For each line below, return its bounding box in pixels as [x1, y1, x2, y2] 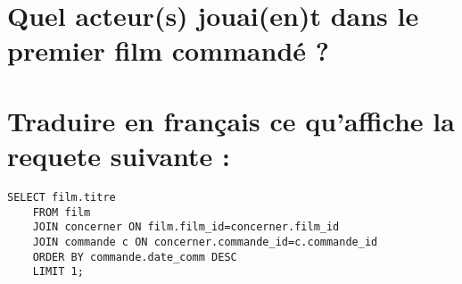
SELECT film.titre [7, 190, 116, 204]
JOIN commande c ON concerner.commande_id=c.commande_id [32, 235, 378, 248]
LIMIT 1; [32, 265, 84, 279]
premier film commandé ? [7, 32, 329, 69]
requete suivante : [7, 137, 230, 173]
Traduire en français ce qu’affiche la [7, 102, 455, 138]
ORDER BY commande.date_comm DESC [32, 250, 237, 263]
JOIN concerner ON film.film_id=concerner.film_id [32, 221, 340, 234]
